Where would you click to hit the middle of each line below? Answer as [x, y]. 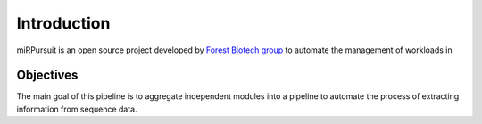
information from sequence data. [77, 109]
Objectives [47, 75]
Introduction [63, 23]
